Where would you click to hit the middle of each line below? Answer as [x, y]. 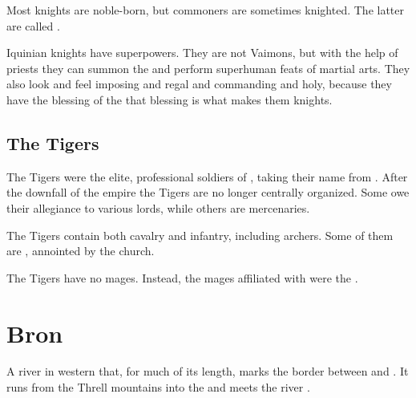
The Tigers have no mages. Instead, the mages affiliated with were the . [182, 277]
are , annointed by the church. [81, 251]
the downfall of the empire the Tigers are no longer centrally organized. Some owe [208, 192]
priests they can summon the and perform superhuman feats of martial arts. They [208, 68]
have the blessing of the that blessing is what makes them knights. [170, 99]
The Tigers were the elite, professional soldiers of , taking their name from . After [207, 176]
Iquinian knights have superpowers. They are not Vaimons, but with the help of [202, 53]
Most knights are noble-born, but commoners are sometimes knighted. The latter [206, 10]
